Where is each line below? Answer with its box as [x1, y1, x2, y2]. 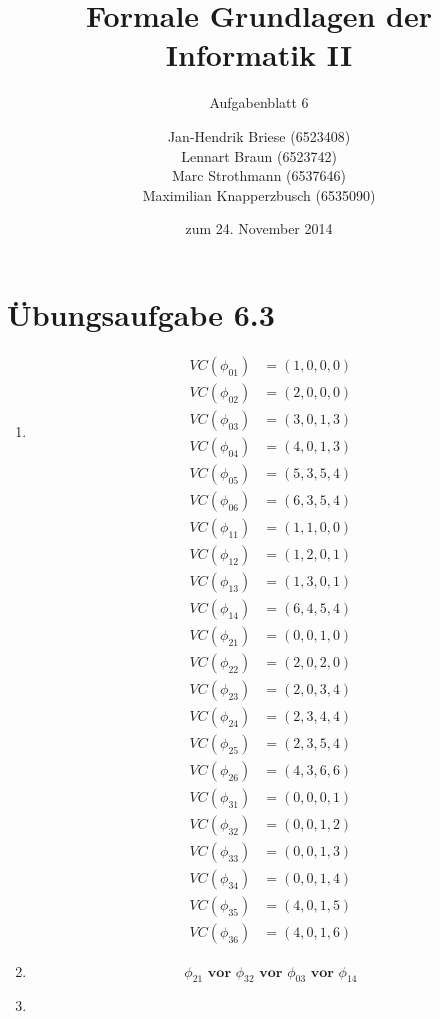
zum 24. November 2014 [185, 218, 333, 239]
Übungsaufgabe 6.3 [7, 293, 275, 334]
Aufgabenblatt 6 [209, 92, 309, 113]
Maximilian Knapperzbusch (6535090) [142, 184, 376, 205]
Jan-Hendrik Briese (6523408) [167, 125, 351, 146]
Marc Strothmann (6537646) [172, 165, 346, 186]
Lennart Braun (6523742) [181, 145, 337, 166]
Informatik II [165, 34, 353, 75]
